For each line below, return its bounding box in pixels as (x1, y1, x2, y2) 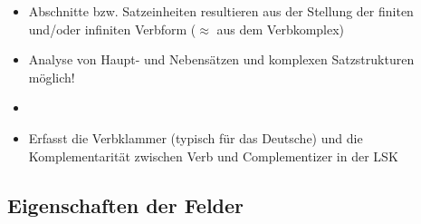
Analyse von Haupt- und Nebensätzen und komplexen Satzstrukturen (28, 50, 415, 69)
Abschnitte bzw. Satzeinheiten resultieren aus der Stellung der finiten (28, 2, 414, 20)
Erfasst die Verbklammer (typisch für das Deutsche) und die (28, 128, 363, 147)
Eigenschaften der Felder (7, 190, 244, 219)
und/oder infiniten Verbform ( (28, 19, 196, 38)
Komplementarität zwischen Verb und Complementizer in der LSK (28, 146, 398, 165)
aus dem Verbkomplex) (216, 19, 345, 38)
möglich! (28, 67, 75, 86)
